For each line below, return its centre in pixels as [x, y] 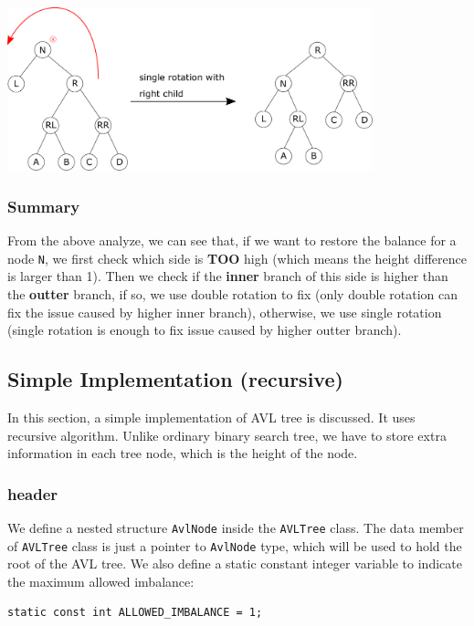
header [33, 493]
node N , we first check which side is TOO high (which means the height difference [237, 258]
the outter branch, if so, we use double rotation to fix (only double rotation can [233, 293]
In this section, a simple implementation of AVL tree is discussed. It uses [211, 417]
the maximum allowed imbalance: [101, 581]
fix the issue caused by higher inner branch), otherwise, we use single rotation [225, 312]
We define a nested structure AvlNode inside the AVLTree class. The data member [236, 527]
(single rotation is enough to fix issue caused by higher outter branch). [205, 330]
